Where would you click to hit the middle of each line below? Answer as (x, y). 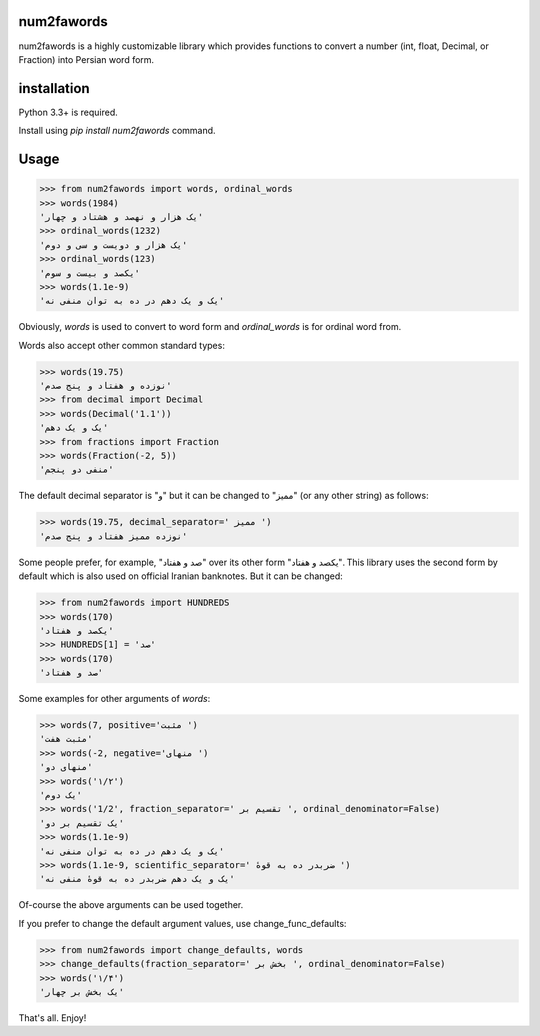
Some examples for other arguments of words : (114, 699)
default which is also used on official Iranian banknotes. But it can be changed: (181, 576)
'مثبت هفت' (66, 739)
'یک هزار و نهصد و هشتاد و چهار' (121, 216)
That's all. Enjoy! (52, 1017)
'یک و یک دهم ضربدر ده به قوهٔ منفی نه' (137, 879)
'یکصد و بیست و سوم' (89, 273)
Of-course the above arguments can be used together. (131, 905)
